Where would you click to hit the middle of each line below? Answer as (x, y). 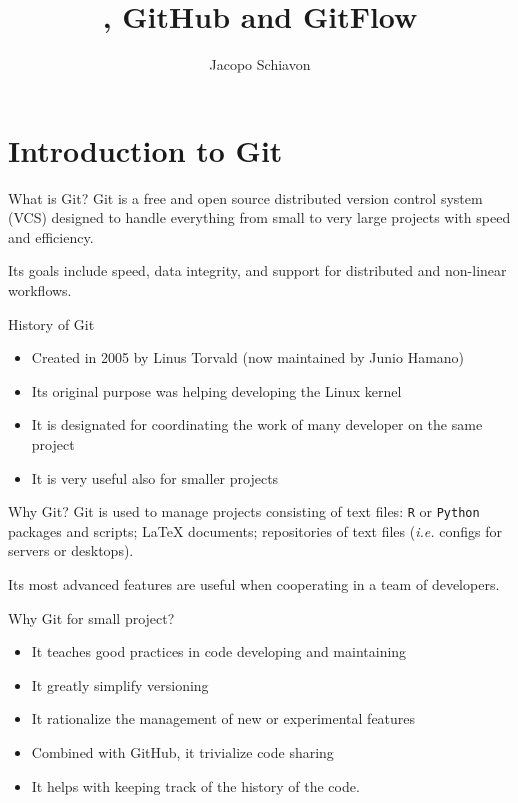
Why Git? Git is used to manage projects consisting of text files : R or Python (244, 511)
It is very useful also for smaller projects (155, 477)
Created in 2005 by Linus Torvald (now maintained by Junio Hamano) (248, 357)
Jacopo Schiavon (260, 64)
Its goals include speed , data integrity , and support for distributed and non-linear (257, 270)
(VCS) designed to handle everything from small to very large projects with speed (259, 217)
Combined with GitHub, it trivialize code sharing (182, 752)
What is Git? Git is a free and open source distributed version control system (245, 197)
